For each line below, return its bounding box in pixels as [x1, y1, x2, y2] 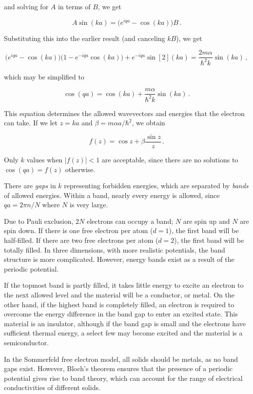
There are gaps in [4, 180, 56, 191]
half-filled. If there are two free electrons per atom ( [4, 235, 158, 245]
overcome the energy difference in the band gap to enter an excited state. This [4, 309, 238, 319]
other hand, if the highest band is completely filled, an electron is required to [4, 299, 234, 309]
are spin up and [183, 216, 230, 226]
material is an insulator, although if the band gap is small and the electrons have [4, 318, 246, 328]
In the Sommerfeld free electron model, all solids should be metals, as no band [4, 354, 238, 364]
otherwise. [65, 164, 96, 174]
